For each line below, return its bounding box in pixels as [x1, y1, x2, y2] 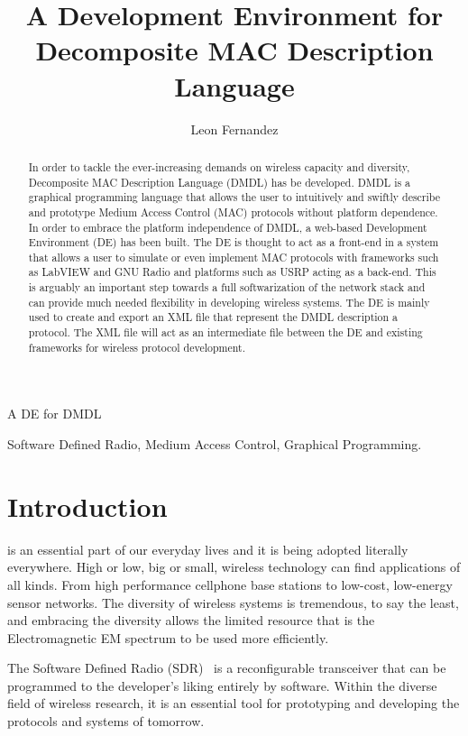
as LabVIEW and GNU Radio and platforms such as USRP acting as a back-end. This [28, 264, 436, 280]
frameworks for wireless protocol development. [28, 339, 245, 354]
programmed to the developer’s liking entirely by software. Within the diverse [7, 676, 437, 695]
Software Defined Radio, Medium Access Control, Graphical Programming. [7, 435, 422, 454]
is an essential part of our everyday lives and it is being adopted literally [7, 539, 408, 558]
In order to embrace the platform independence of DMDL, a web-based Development [28, 219, 427, 235]
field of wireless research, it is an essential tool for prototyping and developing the [7, 694, 460, 713]
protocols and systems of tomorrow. [7, 712, 205, 731]
